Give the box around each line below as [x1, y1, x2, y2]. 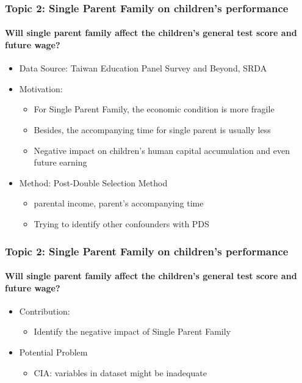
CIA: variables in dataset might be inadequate [34, 366, 207, 379]
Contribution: [19, 304, 70, 317]
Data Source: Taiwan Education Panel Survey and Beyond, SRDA [19, 62, 267, 75]
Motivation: [19, 82, 63, 95]
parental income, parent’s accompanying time [34, 197, 204, 210]
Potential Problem [19, 346, 88, 358]
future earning [34, 156, 87, 169]
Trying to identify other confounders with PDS [34, 217, 209, 230]
